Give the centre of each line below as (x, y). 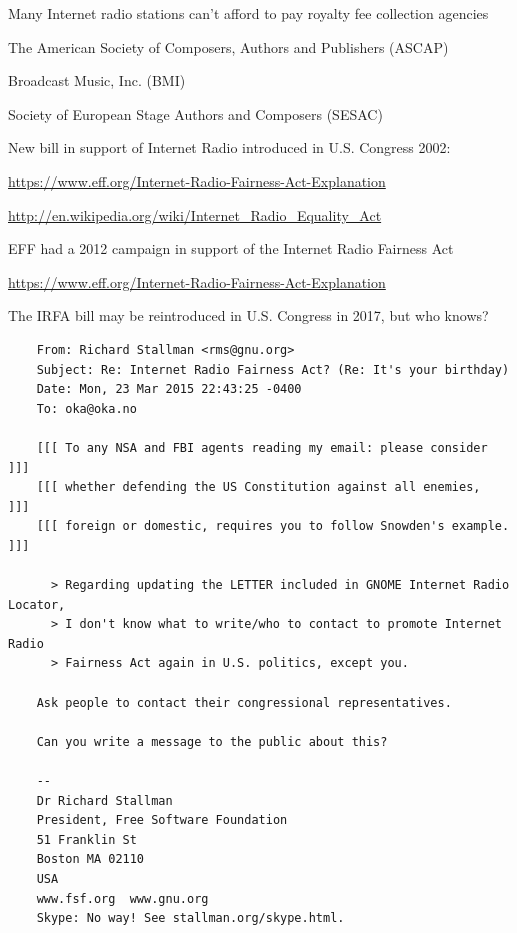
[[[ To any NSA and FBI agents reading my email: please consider (262, 447)
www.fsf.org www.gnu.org (122, 898)
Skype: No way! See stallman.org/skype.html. (190, 918)
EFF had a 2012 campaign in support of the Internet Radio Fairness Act (231, 248)
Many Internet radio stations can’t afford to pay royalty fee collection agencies (248, 13)
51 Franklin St (86, 839)
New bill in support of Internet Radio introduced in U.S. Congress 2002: (229, 147)
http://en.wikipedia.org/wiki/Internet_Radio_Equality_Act (195, 214)
